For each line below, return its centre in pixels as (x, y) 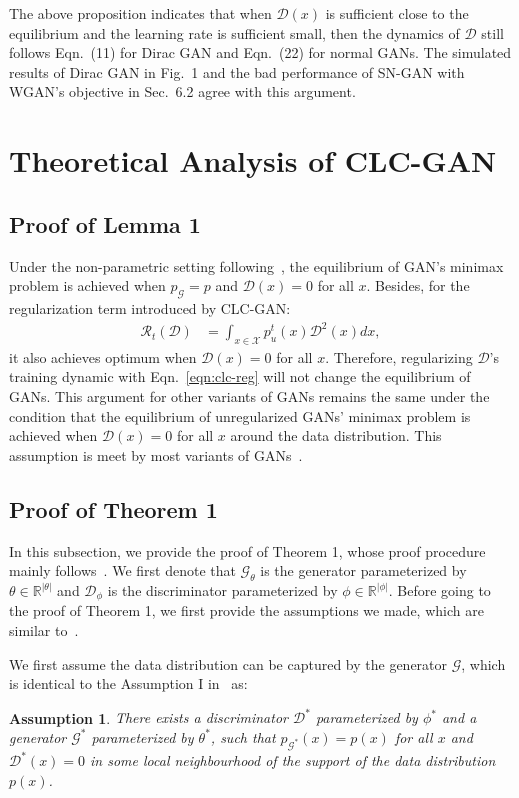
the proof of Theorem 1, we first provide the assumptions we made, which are (246, 610)
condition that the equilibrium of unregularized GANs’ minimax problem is (240, 415)
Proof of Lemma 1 (105, 223)
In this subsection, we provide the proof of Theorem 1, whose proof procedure (247, 550)
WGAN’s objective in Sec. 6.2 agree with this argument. (182, 91)
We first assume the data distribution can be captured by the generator (228, 663)
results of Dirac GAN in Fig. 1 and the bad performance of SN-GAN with (237, 71)
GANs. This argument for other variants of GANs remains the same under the (249, 396)
